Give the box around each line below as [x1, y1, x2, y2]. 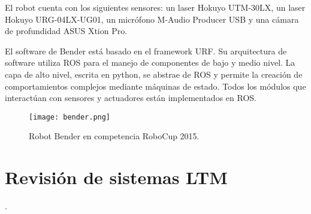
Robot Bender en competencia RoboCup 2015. [29, 130, 200, 142]
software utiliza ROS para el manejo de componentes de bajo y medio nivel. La [5, 56, 295, 69]
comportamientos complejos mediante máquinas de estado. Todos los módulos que [5, 80, 306, 92]
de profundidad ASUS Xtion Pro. [5, 25, 128, 37]
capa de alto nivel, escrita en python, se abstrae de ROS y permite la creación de [5, 68, 303, 80]
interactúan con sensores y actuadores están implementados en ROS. [5, 91, 256, 104]
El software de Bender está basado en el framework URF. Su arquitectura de [5, 44, 287, 57]
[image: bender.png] [29, 112, 111, 121]
